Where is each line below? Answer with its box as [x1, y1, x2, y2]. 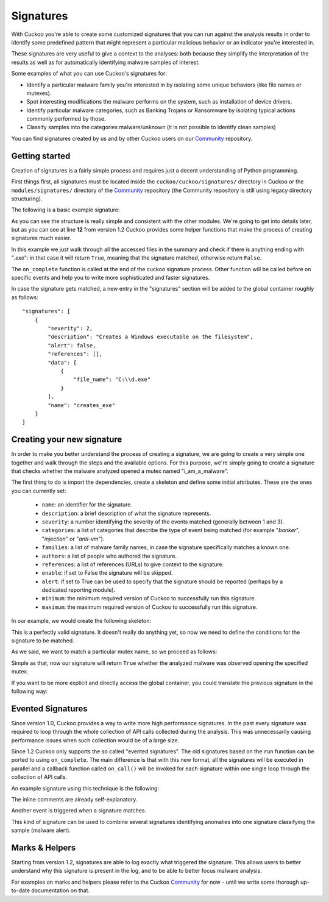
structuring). [11, 195, 43, 202]
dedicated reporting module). [41, 586, 116, 594]
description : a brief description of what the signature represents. [41, 510, 211, 517]
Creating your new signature [11, 435, 122, 445]
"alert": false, [48, 342, 96, 349]
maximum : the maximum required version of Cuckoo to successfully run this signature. [41, 603, 258, 611]
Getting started [11, 151, 71, 161]
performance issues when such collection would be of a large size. [11, 736, 180, 744]
